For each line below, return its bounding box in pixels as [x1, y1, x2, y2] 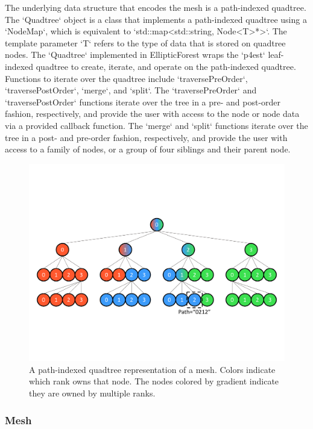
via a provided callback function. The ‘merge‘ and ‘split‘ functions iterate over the [5, 119, 308, 131]
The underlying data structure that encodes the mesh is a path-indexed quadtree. [5, 1, 306, 13]
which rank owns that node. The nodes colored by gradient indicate [29, 375, 279, 387]
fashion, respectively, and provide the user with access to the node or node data [5, 107, 300, 120]
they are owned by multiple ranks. [29, 387, 156, 399]
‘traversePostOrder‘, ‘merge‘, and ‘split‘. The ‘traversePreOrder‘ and [5, 84, 257, 96]
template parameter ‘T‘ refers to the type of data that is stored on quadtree [5, 36, 286, 49]
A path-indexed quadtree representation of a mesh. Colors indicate [29, 363, 276, 375]
